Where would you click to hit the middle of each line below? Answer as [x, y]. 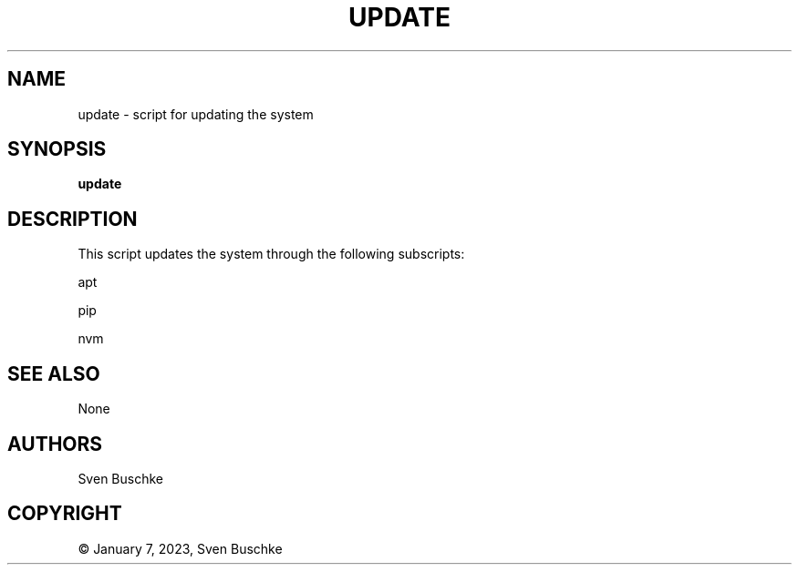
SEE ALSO [54, 373]
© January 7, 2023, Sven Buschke [180, 548]
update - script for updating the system [196, 114]
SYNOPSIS [57, 149]
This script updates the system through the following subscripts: [271, 254]
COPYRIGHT [65, 514]
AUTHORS [55, 444]
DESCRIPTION [73, 219]
